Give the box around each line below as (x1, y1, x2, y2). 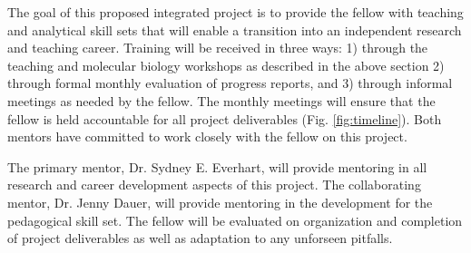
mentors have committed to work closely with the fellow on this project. (7, 127, 407, 146)
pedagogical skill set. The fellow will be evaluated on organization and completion (7, 210, 463, 229)
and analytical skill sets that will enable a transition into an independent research (7, 20, 462, 39)
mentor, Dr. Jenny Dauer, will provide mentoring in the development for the (7, 192, 433, 211)
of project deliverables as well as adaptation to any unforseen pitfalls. (7, 229, 393, 248)
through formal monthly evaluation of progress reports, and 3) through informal (7, 73, 453, 92)
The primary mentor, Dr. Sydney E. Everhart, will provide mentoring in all (7, 157, 427, 176)
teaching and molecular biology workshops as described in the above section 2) (7, 55, 445, 74)
